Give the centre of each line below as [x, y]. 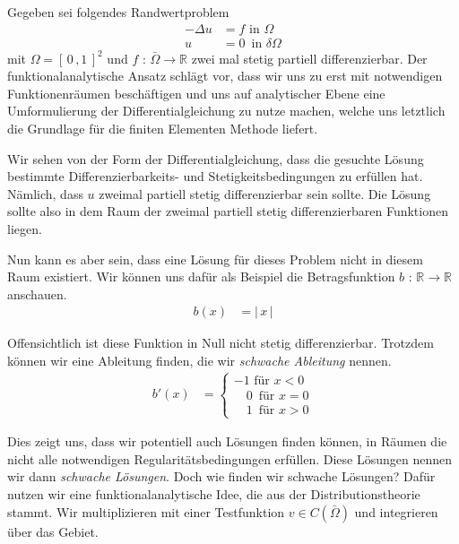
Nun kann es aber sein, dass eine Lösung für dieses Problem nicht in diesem [215, 259]
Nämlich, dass [45, 193]
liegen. [25, 229]
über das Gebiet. [53, 531]
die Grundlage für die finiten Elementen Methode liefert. [163, 129]
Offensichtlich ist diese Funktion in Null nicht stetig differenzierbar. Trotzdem [221, 343]
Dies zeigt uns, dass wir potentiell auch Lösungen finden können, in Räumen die [227, 441]
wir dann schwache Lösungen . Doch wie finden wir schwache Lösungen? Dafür [221, 476]
